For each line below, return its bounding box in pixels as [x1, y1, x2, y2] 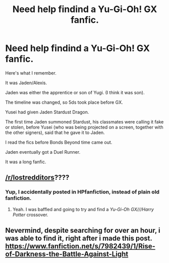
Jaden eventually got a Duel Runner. [5, 149, 81, 155]
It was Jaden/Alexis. [5, 80, 47, 86]
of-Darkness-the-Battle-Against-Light [5, 250, 129, 258]
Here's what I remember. [5, 70, 57, 76]
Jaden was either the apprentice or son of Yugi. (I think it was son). [5, 89, 145, 95]
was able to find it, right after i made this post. [5, 234, 153, 243]
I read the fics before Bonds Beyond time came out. [5, 139, 112, 145]
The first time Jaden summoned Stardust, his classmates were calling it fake [5, 118, 164, 124]
